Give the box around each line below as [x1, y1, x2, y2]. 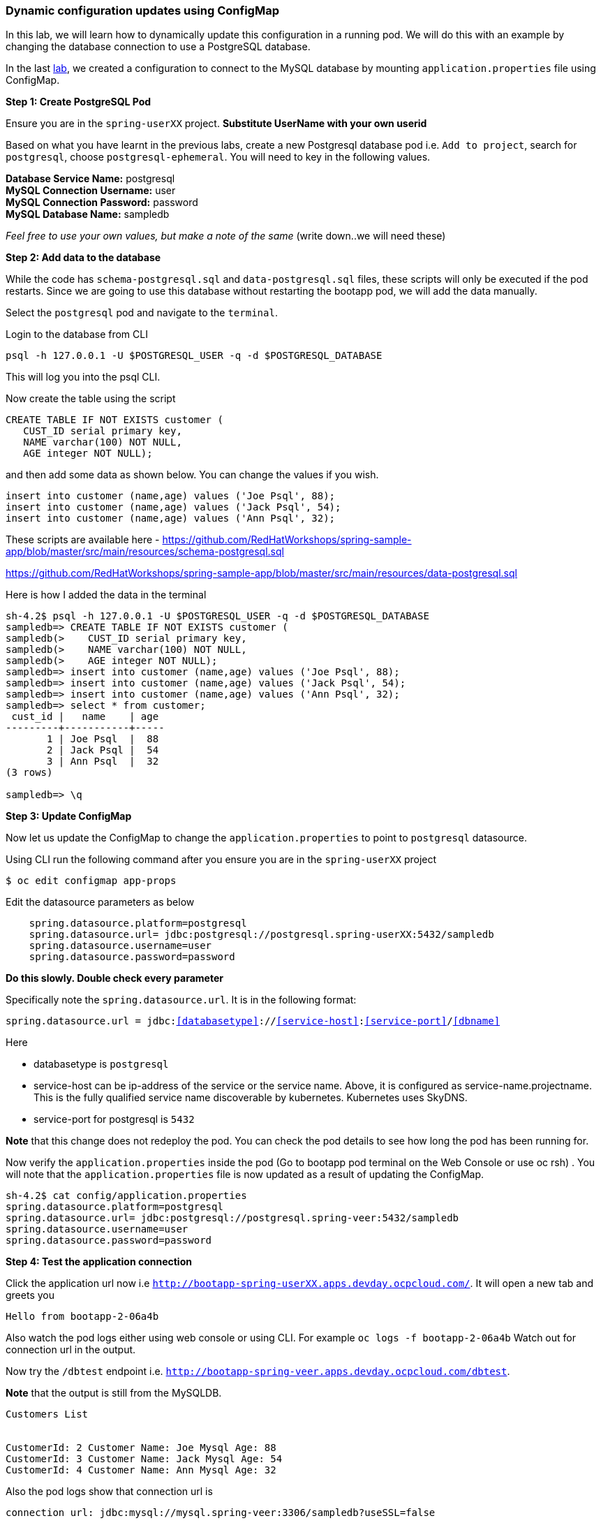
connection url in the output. [6, 1344, 136, 1356]
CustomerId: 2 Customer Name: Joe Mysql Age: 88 [6, 1442, 276, 1454]
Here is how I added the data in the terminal [6, 589, 207, 601]
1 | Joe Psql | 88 [47, 733, 159, 745]
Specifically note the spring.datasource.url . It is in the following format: [6, 994, 357, 1006]
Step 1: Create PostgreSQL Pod [6, 96, 151, 108]
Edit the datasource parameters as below [6, 896, 195, 908]
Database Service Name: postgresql [6, 172, 175, 185]
